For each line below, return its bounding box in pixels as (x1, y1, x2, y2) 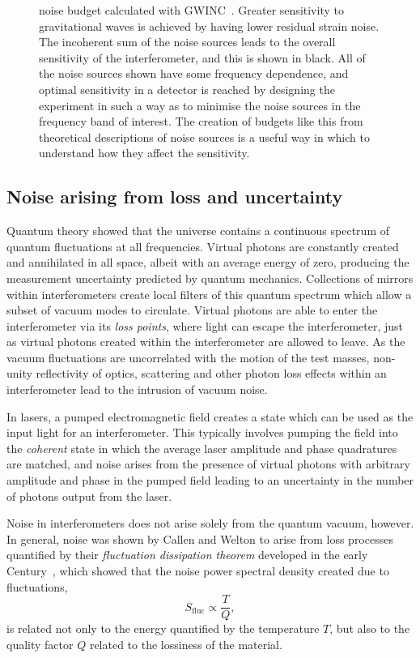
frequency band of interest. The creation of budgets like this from (39, 113, 363, 130)
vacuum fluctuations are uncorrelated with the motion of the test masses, (6, 348, 370, 365)
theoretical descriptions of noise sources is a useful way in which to (39, 128, 370, 145)
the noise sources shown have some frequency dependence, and (39, 65, 349, 82)
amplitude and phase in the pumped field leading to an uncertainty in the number (6, 472, 414, 489)
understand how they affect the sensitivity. (39, 144, 250, 161)
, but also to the (329, 620, 410, 637)
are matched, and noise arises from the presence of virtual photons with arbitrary (6, 455, 410, 472)
